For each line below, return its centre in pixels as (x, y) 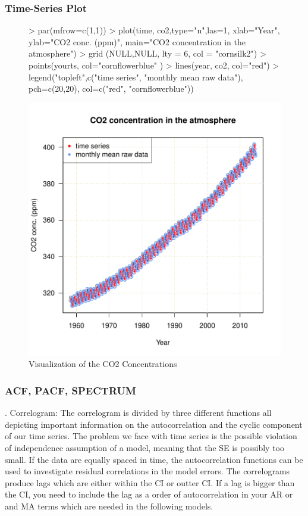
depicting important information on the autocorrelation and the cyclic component (154, 424)
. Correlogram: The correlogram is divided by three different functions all (138, 413)
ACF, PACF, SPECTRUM (70, 390)
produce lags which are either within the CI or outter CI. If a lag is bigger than (150, 482)
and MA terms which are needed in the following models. (109, 506)
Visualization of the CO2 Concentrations (103, 364)
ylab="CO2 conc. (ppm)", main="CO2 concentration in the (137, 41)
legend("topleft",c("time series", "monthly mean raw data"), (136, 77)
